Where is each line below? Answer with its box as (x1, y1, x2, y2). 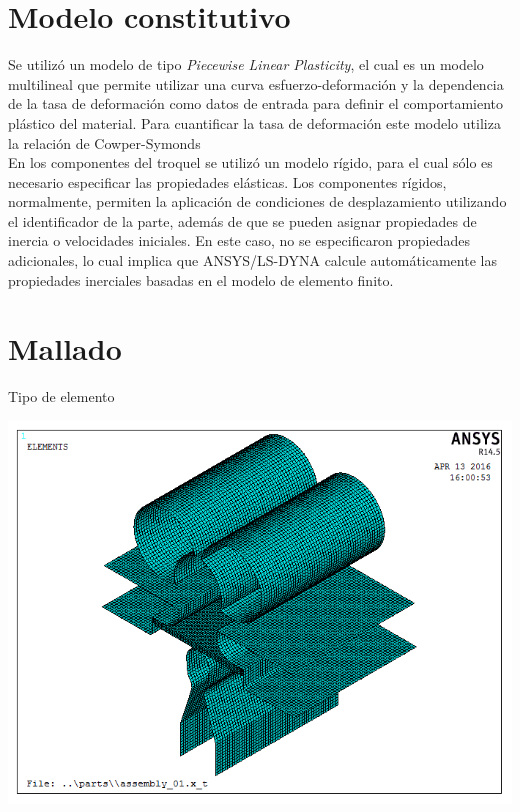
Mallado (8, 328, 122, 369)
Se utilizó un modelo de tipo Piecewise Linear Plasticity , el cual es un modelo (8, 54, 484, 75)
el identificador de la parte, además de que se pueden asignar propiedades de (8, 210, 477, 231)
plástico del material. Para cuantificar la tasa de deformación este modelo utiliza (8, 112, 501, 133)
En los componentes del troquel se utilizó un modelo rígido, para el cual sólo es (8, 152, 493, 173)
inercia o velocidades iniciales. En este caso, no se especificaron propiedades (8, 230, 471, 251)
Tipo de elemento (8, 386, 115, 407)
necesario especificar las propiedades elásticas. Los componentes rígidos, (8, 171, 447, 192)
